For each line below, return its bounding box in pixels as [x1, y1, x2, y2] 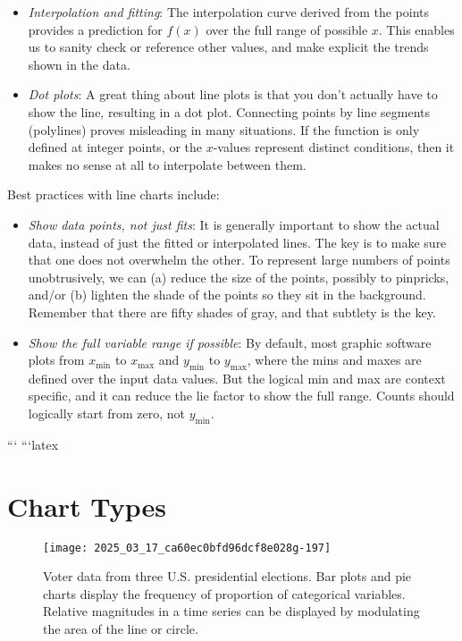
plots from [28, 350, 85, 369]
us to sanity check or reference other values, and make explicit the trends [28, 38, 429, 56]
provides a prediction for [28, 20, 163, 38]
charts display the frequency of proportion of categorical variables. [43, 584, 406, 603]
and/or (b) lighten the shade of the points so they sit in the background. [28, 285, 426, 304]
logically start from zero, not [28, 404, 185, 423]
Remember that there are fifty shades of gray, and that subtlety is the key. [28, 302, 436, 321]
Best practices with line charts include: [7, 185, 220, 204]
